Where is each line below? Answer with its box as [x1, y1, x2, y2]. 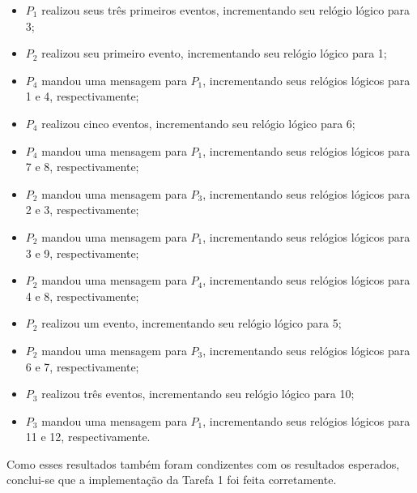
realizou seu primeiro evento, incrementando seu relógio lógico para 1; [41, 45, 387, 62]
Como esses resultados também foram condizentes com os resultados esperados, [6, 455, 400, 472]
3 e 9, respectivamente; [25, 244, 139, 261]
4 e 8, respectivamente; [25, 287, 139, 304]
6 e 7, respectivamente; [25, 358, 139, 375]
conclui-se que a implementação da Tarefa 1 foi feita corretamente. [6, 471, 337, 488]
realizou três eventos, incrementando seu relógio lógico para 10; [41, 385, 355, 402]
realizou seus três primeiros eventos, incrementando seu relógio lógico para [41, 2, 411, 18]
